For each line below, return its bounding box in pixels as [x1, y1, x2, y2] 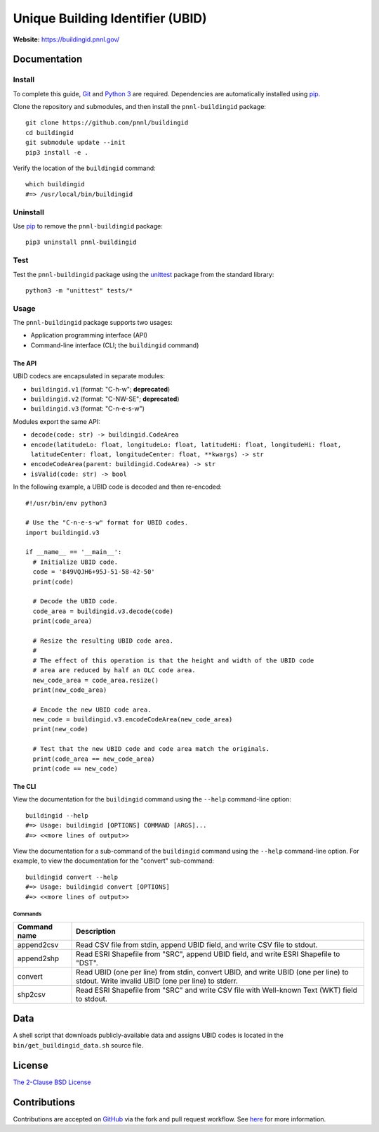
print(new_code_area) [32, 686, 107, 694]
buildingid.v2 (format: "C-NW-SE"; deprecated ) [30, 394, 180, 403]
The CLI [13, 783, 36, 791]
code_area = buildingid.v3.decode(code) [32, 607, 174, 615]
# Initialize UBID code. [32, 558, 119, 566]
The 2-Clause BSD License [13, 1078, 91, 1086]
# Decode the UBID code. [32, 598, 119, 605]
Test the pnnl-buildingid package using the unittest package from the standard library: [13, 270, 274, 278]
